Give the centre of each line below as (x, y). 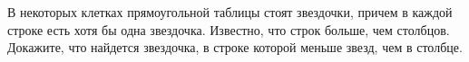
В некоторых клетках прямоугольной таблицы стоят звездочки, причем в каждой (230, 12)
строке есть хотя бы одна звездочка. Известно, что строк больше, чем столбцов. (229, 29)
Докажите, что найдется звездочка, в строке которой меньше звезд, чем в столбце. (235, 47)
